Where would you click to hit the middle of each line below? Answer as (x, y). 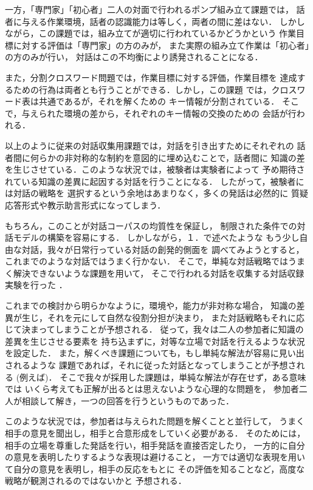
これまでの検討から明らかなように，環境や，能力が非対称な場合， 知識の (151, 305)
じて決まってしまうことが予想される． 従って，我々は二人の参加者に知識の (154, 329)
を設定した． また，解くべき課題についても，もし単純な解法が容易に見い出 (155, 353)
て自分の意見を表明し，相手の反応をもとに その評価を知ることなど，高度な (155, 468)
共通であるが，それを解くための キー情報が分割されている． (159, 101)
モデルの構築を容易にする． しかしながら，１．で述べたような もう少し (156, 237)
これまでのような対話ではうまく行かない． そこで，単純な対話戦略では (147, 261)
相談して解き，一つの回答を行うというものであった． (128, 400)
